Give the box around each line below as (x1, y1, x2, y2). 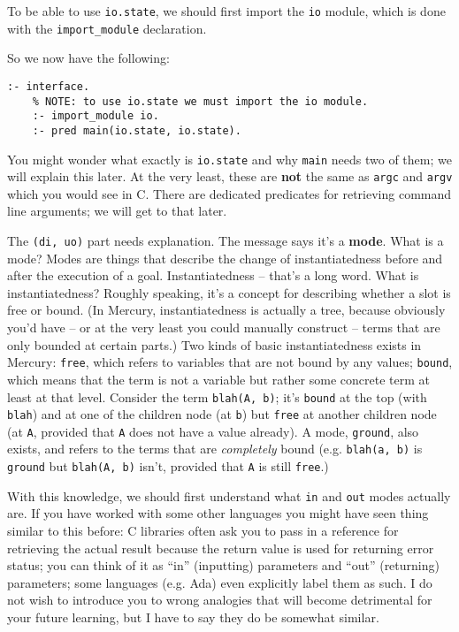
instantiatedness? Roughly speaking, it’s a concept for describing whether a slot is (7, 283, 451, 301)
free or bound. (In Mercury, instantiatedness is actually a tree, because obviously (7, 301, 446, 319)
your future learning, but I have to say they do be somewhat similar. (7, 608, 379, 626)
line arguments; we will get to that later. (7, 202, 227, 220)
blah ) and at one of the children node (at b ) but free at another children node (7, 405, 437, 423)
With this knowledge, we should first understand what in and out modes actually (7, 486, 451, 505)
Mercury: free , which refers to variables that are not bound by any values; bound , (7, 353, 453, 371)
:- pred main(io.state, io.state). (32, 124, 241, 137)
